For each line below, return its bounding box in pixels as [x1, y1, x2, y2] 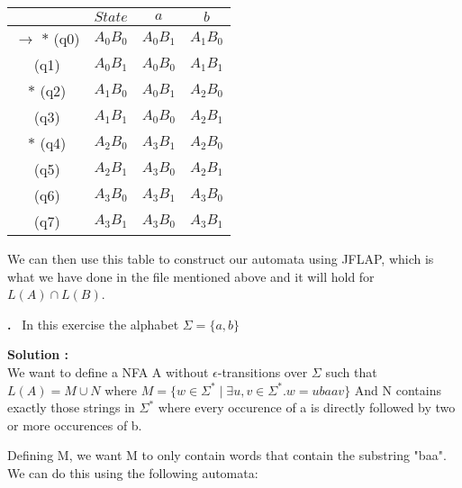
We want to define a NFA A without [7, 362, 209, 381]
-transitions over [217, 362, 308, 381]
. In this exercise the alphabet [7, 314, 179, 333]
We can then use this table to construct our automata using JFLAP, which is [7, 249, 434, 267]
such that [325, 362, 377, 381]
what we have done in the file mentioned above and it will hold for [7, 267, 375, 285]
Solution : [7, 345, 68, 364]
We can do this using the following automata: [7, 463, 258, 482]
